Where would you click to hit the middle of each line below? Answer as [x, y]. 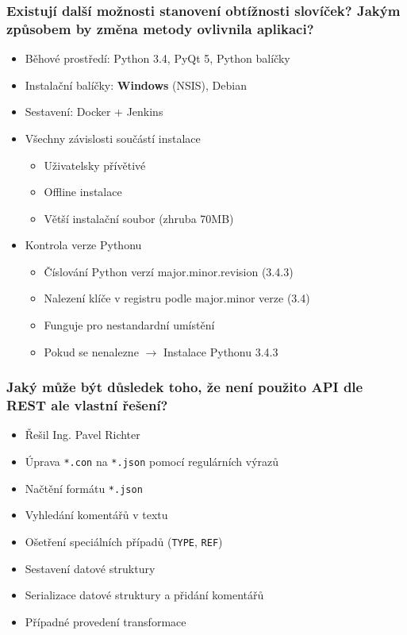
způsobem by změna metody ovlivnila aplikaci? [160, 28]
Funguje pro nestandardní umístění [129, 325]
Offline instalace [83, 192]
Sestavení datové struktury [90, 568]
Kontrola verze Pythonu [83, 245]
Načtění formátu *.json [84, 488]
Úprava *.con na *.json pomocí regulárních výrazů [152, 461]
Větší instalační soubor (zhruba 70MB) [139, 218]
